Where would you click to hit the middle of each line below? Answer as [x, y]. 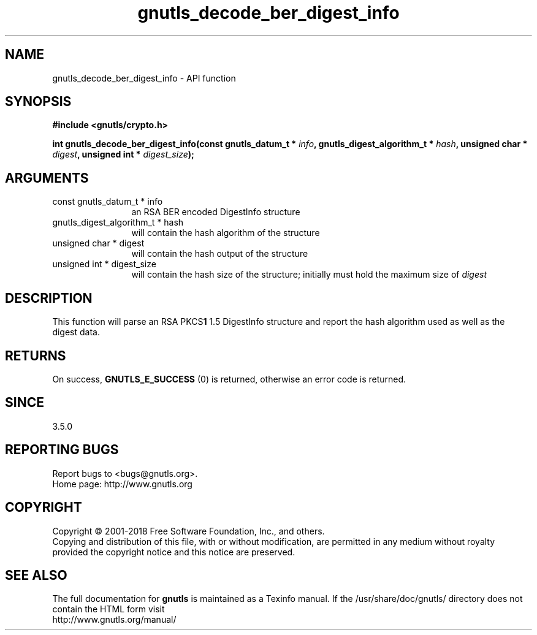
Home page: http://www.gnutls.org [122, 484]
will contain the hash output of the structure [220, 254]
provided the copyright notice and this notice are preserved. [174, 552]
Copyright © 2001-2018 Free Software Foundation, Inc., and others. [189, 531]
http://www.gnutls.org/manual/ [114, 620]
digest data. [76, 332]
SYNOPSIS [38, 102]
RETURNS [36, 356]
